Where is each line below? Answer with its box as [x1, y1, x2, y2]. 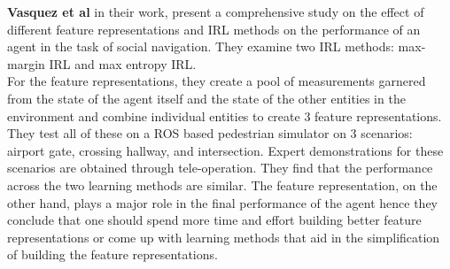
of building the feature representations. [7, 245, 218, 264]
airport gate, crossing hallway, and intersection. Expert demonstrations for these [7, 141, 444, 159]
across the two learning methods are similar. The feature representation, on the [7, 175, 438, 194]
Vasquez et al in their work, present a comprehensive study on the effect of [7, 3, 424, 20]
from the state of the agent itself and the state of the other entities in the [7, 88, 406, 107]
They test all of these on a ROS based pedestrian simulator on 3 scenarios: [7, 124, 413, 142]
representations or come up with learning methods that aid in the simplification [7, 227, 440, 246]
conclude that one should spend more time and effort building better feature [7, 211, 422, 229]
